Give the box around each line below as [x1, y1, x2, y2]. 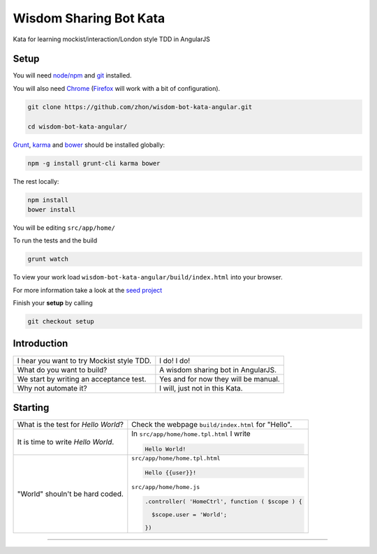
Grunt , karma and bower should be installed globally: [13, 140, 165, 149]
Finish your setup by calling [13, 299, 94, 307]
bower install [27, 205, 76, 213]
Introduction [13, 337, 68, 349]
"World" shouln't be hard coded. [17, 489, 124, 499]
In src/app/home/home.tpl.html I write [131, 429, 251, 439]
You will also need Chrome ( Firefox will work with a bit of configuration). [13, 84, 221, 92]
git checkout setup [27, 318, 94, 326]
